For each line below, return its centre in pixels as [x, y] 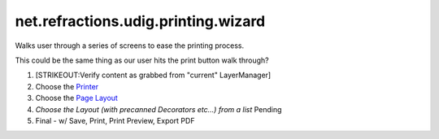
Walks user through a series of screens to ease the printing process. [130, 46]
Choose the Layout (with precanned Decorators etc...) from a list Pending [159, 109]
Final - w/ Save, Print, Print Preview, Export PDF [115, 120]
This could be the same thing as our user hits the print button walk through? [142, 60]
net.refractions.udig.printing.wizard [140, 21]
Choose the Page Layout [76, 98]
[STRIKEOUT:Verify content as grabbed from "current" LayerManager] [153, 75]
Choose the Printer [67, 86]
